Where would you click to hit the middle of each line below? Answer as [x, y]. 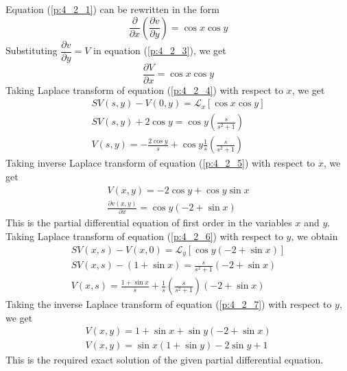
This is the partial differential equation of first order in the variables [149, 223]
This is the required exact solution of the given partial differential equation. [165, 360]
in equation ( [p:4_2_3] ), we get [160, 50]
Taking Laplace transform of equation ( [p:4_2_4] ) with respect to [144, 89]
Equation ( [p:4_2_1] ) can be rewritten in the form [112, 9]
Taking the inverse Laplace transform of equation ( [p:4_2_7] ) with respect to [169, 304]
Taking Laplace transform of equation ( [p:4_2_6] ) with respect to [144, 236]
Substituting [32, 50]
